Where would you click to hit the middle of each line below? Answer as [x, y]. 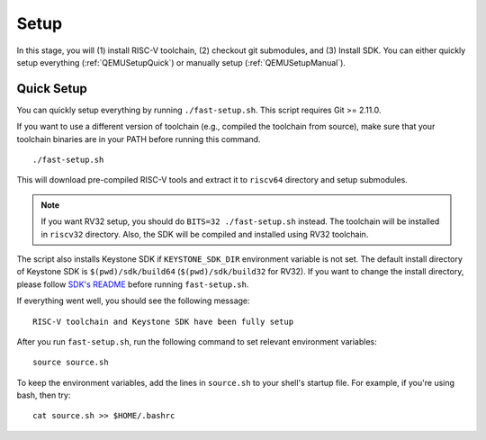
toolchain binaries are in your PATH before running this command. [139, 139]
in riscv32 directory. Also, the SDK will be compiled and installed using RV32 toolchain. [205, 234]
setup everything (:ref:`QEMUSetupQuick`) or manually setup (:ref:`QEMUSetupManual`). [181, 62]
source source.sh [71, 363]
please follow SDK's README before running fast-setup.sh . [133, 284]
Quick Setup [52, 89]
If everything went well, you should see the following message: [134, 301]
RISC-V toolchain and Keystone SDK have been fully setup [163, 321]
